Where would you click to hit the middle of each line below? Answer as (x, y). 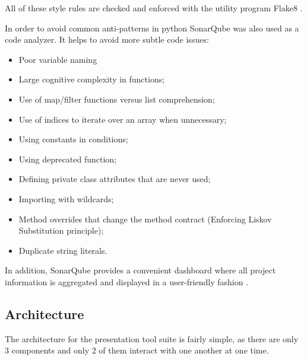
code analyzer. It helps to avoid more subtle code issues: (107, 39)
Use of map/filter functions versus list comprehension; (117, 99)
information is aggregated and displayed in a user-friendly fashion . (127, 281)
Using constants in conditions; (73, 139)
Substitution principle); (61, 230)
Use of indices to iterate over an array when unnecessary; (123, 119)
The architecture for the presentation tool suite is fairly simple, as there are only (152, 338)
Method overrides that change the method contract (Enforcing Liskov (145, 219)
